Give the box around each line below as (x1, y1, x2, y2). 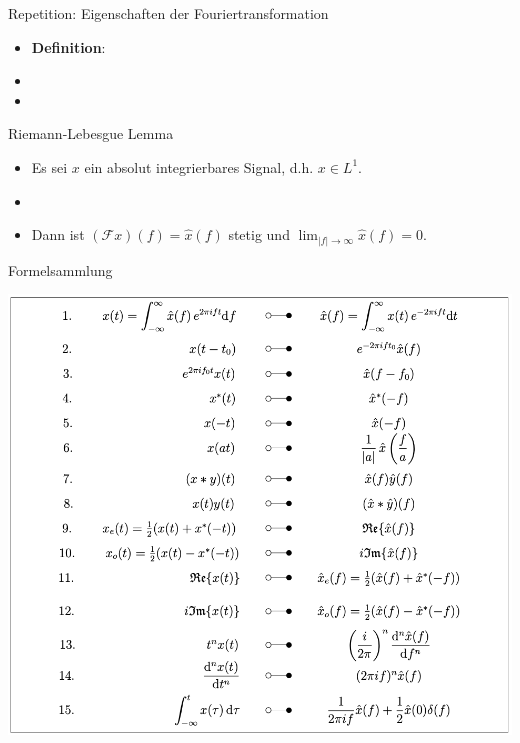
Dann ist (31, 224, 85, 245)
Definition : (31, 36, 106, 57)
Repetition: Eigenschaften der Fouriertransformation (8, 3, 329, 23)
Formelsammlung (8, 259, 113, 280)
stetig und (228, 224, 290, 245)
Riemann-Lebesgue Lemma (8, 123, 174, 144)
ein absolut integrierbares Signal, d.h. (84, 156, 314, 177)
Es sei (31, 156, 68, 177)
